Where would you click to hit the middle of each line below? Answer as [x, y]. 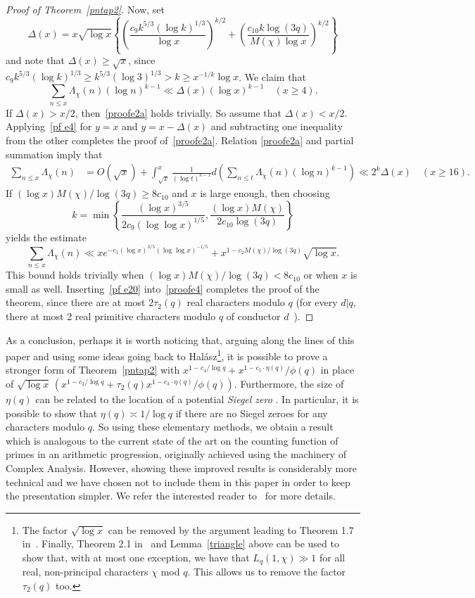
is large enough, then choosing [265, 193]
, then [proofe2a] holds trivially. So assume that [178, 112]
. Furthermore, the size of [289, 384]
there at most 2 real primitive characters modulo [111, 316]
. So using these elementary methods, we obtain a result [213, 427]
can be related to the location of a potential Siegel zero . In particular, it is [197, 399]
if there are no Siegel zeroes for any [252, 413]
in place [337, 370]
